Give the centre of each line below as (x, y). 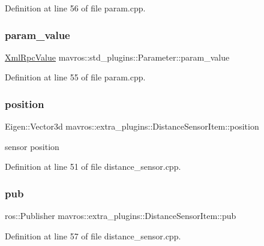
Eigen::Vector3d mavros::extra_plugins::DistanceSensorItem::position (132, 126)
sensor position (32, 146)
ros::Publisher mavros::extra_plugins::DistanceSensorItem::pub (121, 216)
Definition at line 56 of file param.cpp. (75, 8)
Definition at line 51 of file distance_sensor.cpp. (93, 166)
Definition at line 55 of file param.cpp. (75, 77)
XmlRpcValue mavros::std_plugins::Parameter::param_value (117, 57)
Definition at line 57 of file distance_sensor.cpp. (93, 235)
